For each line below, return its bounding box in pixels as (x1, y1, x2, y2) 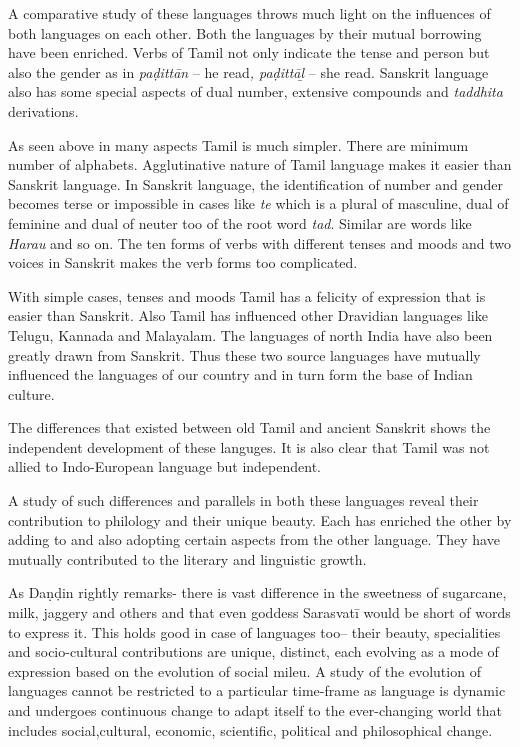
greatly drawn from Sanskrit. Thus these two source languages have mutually (8, 344, 481, 365)
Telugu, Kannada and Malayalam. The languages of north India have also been (8, 324, 493, 345)
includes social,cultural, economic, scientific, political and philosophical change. (8, 719, 493, 740)
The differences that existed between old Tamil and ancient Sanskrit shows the (8, 417, 491, 438)
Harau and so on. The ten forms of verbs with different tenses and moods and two (8, 232, 512, 253)
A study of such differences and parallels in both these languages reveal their (8, 490, 479, 511)
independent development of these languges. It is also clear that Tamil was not (8, 436, 490, 457)
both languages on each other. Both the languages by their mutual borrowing (8, 22, 482, 43)
